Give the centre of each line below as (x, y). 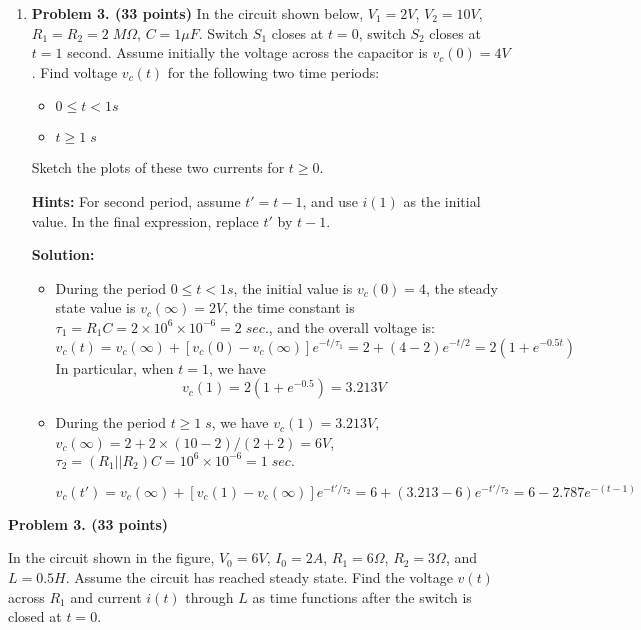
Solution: (63, 254)
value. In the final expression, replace (145, 220)
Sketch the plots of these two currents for (158, 167)
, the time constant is (289, 307)
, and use (330, 200)
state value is (95, 307)
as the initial (442, 200)
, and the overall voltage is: (351, 326)
